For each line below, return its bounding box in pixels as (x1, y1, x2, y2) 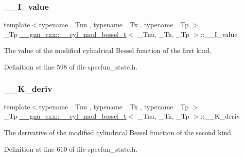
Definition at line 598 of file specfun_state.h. (4, 62, 138, 71)
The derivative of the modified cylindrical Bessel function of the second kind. (4, 127, 233, 137)
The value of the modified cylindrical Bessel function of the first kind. (4, 45, 211, 55)
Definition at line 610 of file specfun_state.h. (4, 143, 138, 154)
